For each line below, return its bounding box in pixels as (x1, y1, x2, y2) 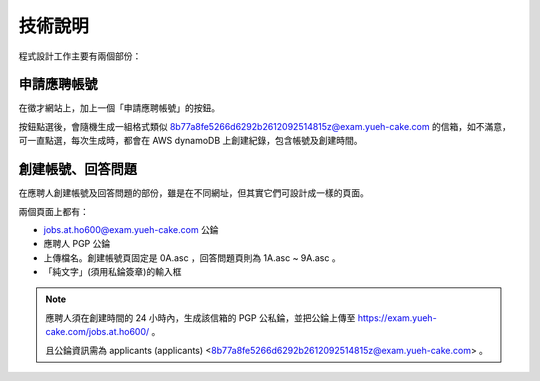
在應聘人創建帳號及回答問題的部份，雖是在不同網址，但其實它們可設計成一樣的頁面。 (18, 187, 369, 199)
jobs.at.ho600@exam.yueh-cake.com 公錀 (43, 223, 219, 235)
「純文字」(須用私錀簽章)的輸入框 (43, 266, 182, 278)
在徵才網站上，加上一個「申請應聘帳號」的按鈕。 (18, 102, 220, 114)
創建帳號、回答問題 (18, 161, 137, 178)
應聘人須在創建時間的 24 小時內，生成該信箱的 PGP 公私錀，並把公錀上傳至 (45, 311, 356, 324)
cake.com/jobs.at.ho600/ (45, 326, 150, 338)
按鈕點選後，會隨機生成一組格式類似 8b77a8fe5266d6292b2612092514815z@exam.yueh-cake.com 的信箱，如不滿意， (18, 120, 512, 132)
